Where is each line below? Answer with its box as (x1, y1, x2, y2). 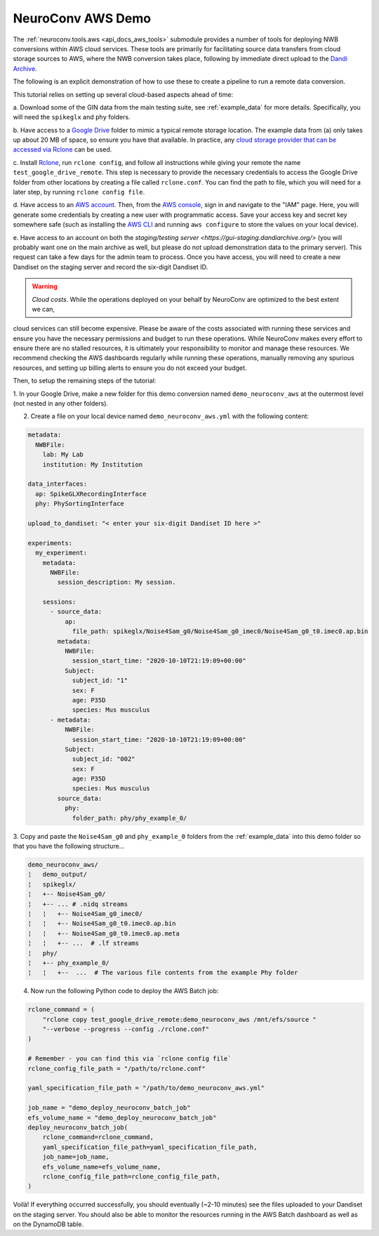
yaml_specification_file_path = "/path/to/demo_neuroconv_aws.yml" (27, 1084, 265, 1092)
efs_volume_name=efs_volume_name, (42, 1162, 161, 1171)
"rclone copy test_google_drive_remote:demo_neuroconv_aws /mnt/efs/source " (42, 1015, 317, 1023)
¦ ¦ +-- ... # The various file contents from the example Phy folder (27, 969, 298, 977)
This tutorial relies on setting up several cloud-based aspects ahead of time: (13, 90, 234, 98)
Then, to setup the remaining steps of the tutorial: (13, 376, 157, 385)
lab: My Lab (42, 451, 84, 459)
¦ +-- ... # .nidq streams (27, 900, 128, 908)
